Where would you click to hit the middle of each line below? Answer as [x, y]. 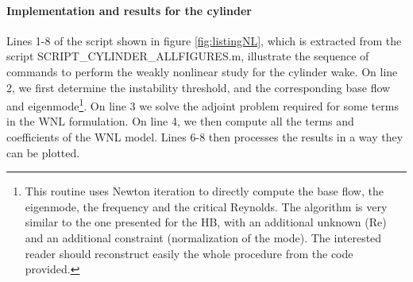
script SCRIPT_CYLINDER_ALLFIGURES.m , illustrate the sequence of [188, 56]
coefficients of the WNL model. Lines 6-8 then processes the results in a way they [205, 137]
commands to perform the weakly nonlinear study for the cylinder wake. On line [202, 71]
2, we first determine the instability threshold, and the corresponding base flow [199, 87]
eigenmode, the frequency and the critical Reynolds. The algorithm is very [206, 206]
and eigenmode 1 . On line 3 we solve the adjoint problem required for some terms [203, 104]
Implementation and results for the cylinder [129, 10]
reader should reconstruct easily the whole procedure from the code [189, 253]
